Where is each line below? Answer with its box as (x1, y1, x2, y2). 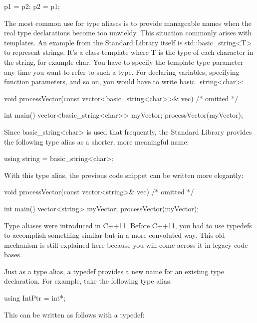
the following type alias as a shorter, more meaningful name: (4, 136, 189, 147)
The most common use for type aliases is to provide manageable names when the (4, 17, 252, 28)
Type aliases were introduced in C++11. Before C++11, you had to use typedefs (4, 220, 252, 230)
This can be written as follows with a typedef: (4, 309, 145, 320)
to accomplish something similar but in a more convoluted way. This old (4, 230, 225, 240)
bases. (4, 249, 22, 260)
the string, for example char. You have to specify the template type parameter (4, 56, 244, 67)
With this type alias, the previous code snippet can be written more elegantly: (4, 169, 244, 180)
